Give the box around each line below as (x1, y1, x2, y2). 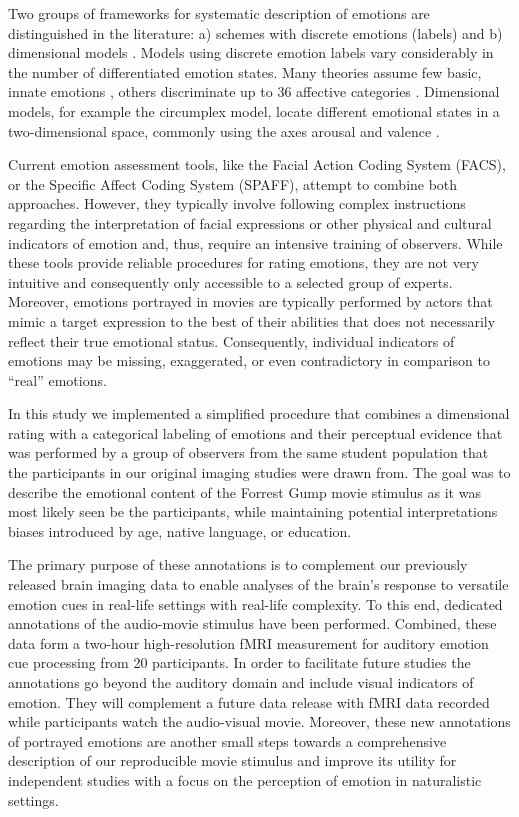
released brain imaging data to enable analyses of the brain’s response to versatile (8, 574, 509, 595)
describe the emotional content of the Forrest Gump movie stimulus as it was (8, 481, 481, 502)
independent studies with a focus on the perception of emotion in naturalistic (8, 769, 482, 790)
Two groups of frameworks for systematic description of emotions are (8, 3, 430, 23)
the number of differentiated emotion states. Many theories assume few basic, (8, 61, 482, 82)
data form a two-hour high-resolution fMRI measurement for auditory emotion (8, 632, 489, 653)
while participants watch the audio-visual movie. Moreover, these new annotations (8, 711, 511, 732)
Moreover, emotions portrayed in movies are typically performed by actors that (8, 291, 493, 312)
